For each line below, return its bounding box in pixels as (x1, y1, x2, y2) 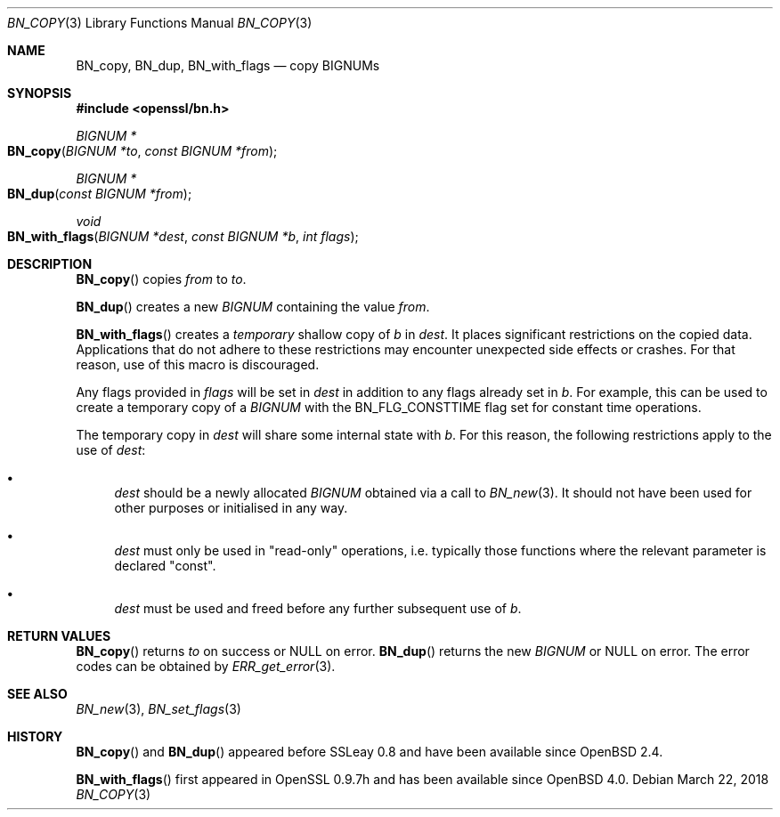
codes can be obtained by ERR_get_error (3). (76, 659, 336, 674)
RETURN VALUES (7, 628, 111, 643)
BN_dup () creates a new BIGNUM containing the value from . (76, 299, 430, 314)
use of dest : (76, 442, 146, 457)
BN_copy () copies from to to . (76, 271, 247, 287)
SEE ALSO (7, 686, 68, 701)
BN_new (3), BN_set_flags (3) (76, 701, 241, 716)
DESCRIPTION (7, 256, 93, 271)
